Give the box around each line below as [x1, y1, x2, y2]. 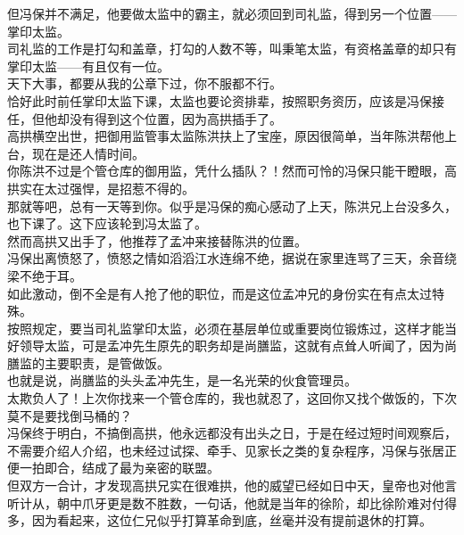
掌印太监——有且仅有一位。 [7, 56, 170, 75]
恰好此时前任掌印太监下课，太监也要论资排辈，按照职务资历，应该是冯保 [7, 91, 432, 110]
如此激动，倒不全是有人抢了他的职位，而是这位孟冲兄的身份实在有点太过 [7, 284, 432, 302]
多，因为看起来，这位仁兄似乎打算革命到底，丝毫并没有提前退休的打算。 [7, 511, 432, 530]
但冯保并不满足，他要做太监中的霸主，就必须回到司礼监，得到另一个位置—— [7, 4, 457, 22]
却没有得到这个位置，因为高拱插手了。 [56, 109, 282, 128]
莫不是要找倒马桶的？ [7, 406, 132, 424]
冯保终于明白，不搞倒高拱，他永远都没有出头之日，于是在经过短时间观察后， [7, 424, 457, 442]
